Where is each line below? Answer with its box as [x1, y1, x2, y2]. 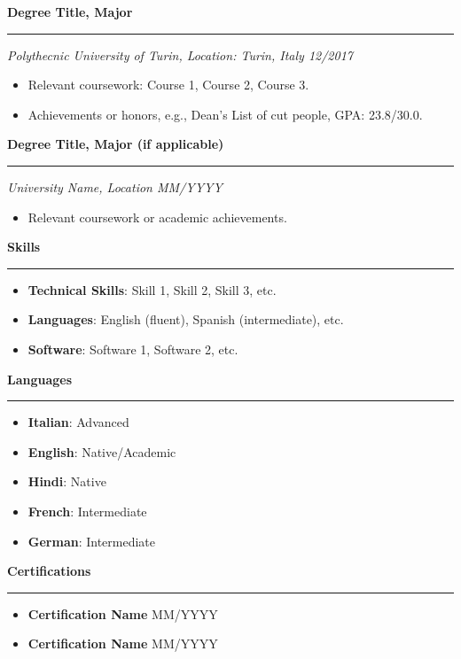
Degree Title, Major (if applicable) [7, 135, 224, 153]
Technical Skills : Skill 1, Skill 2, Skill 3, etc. [27, 280, 277, 298]
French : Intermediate [27, 501, 147, 520]
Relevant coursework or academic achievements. [27, 207, 287, 226]
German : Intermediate [27, 531, 156, 550]
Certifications [7, 562, 91, 580]
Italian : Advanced [27, 413, 129, 431]
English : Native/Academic [27, 442, 176, 461]
